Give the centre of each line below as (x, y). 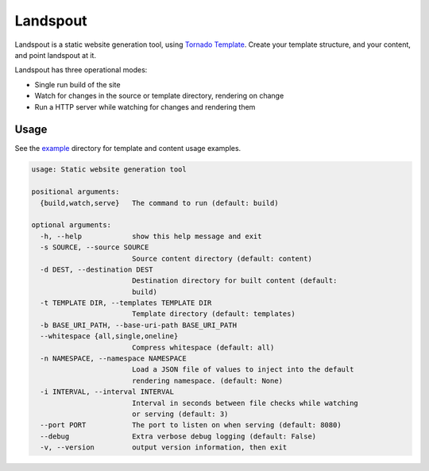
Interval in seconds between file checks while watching (245, 403)
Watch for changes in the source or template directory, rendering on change (159, 96)
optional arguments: (71, 225)
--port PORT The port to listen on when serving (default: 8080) (191, 425)
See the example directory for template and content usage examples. (128, 149)
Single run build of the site (77, 84)
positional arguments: (75, 192)
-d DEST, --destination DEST (97, 269)
